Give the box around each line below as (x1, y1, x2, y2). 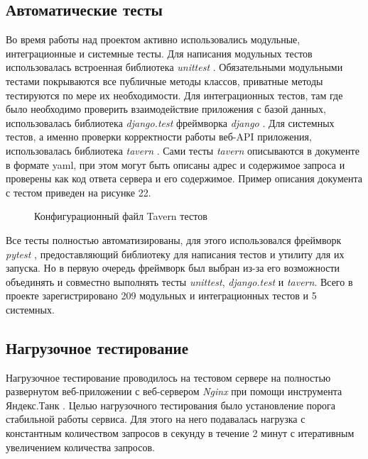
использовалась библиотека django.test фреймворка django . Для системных (6, 115, 335, 130)
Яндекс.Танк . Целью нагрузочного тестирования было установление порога (6, 397, 335, 412)
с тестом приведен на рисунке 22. (6, 184, 151, 199)
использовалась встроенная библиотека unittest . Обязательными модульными (6, 60, 343, 74)
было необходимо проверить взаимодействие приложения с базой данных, (6, 101, 326, 116)
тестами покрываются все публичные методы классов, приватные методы (6, 73, 323, 88)
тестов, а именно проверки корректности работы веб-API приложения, (6, 129, 312, 144)
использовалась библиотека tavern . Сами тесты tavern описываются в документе (6, 143, 359, 157)
